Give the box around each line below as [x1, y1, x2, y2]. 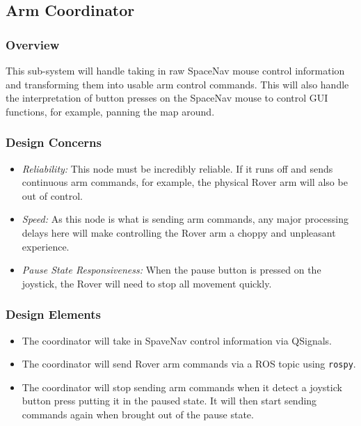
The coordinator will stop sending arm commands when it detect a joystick [22, 379, 342, 394]
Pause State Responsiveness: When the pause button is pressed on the [22, 262, 321, 277]
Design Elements [6, 306, 101, 323]
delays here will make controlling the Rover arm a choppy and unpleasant [22, 225, 336, 239]
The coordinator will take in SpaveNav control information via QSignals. [22, 333, 332, 347]
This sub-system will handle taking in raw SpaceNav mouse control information [6, 63, 345, 77]
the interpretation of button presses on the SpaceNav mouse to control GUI [6, 90, 328, 105]
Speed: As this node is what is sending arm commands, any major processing [22, 212, 348, 226]
